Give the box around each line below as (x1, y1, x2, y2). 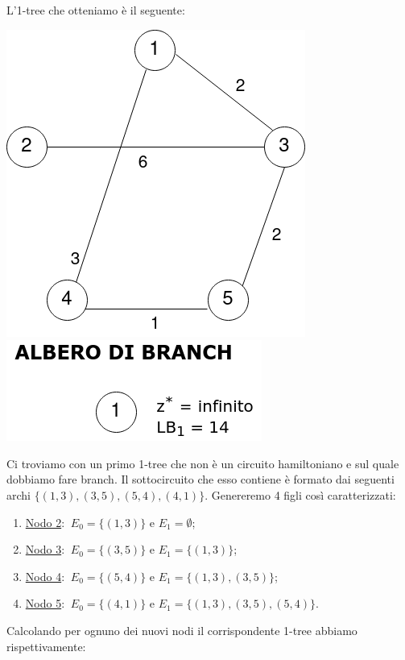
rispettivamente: (6, 637, 86, 654)
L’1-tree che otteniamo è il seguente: (6, 2, 185, 18)
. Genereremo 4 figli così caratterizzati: (205, 486, 396, 503)
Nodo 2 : (25, 513, 65, 530)
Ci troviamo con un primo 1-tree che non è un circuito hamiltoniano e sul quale (6, 455, 399, 471)
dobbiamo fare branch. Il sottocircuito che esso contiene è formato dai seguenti (6, 471, 395, 488)
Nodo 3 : (25, 541, 65, 558)
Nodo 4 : (25, 567, 65, 584)
